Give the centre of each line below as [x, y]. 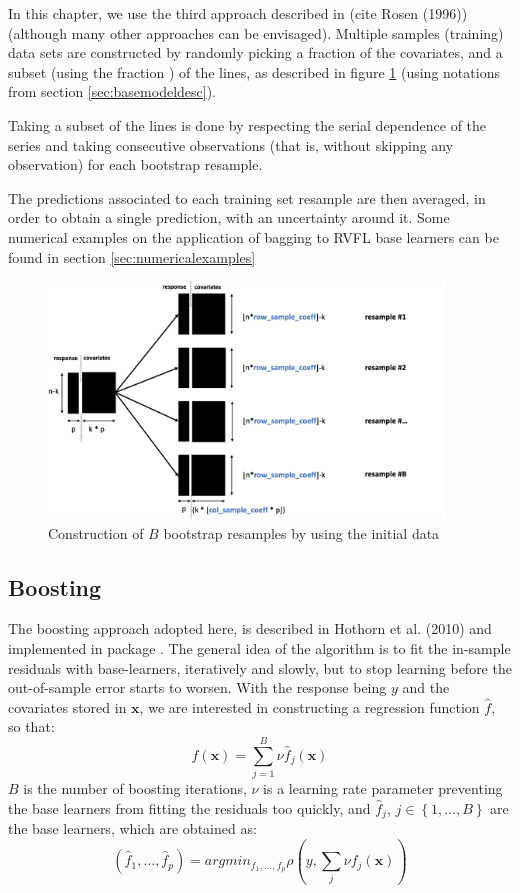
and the [426, 687]
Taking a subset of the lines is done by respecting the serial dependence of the [247, 124]
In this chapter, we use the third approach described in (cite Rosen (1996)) [238, 13]
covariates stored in [67, 706]
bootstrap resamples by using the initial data [301, 532]
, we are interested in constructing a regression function [309, 706]
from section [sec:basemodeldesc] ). [112, 91]
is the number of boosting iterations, [135, 788]
